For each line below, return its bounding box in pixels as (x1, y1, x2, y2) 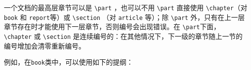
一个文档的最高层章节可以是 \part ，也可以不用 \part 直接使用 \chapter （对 (4, 2, 248, 12)
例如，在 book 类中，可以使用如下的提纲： (4, 57, 133, 67)
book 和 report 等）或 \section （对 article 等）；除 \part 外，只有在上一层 (4, 12, 245, 22)
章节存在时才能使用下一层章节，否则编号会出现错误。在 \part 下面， (4, 21, 220, 32)
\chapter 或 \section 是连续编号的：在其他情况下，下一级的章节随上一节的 (4, 31, 243, 41)
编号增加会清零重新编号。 (4, 40, 85, 51)
